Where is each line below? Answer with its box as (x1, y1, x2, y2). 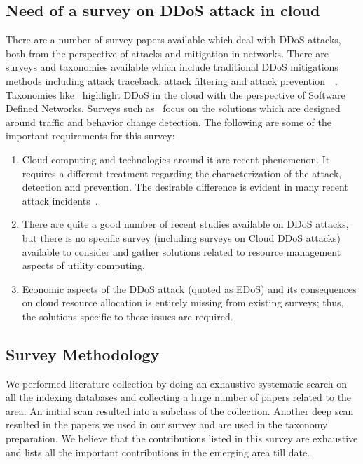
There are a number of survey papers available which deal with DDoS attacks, (6, 32, 341, 47)
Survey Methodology (6, 343, 160, 364)
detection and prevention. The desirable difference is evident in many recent (22, 179, 348, 194)
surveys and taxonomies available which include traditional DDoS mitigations (6, 60, 338, 74)
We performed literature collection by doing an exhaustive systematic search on (6, 376, 347, 390)
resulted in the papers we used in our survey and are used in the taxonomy (6, 417, 328, 432)
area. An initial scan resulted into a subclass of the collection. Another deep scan (6, 403, 354, 418)
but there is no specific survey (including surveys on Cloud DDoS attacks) (22, 230, 341, 245)
